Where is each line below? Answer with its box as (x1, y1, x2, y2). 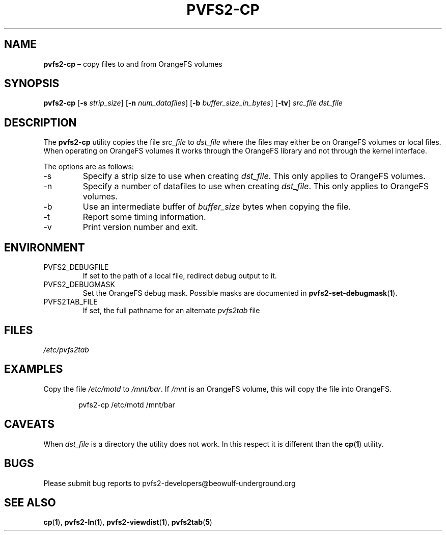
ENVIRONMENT (4, 241, 85, 254)
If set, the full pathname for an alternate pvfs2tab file (82, 306, 260, 315)
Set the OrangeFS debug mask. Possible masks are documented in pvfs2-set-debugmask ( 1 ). (82, 289, 398, 298)
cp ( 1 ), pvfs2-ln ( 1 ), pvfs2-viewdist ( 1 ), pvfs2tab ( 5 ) (43, 518, 212, 527)
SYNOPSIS (4, 77, 60, 90)
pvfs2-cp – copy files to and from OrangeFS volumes (43, 59, 222, 68)
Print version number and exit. (82, 222, 198, 233)
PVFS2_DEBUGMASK (43, 280, 115, 289)
